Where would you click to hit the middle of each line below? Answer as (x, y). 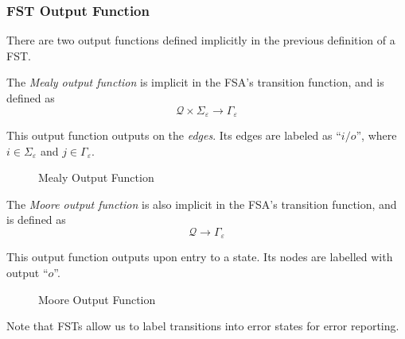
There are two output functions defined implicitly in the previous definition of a (201, 40)
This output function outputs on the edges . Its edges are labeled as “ (174, 135)
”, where (376, 135)
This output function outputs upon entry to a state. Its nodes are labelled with (200, 257)
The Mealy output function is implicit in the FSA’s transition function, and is (195, 82)
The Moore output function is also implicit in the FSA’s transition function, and (202, 204)
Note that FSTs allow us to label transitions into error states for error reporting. (203, 326)
